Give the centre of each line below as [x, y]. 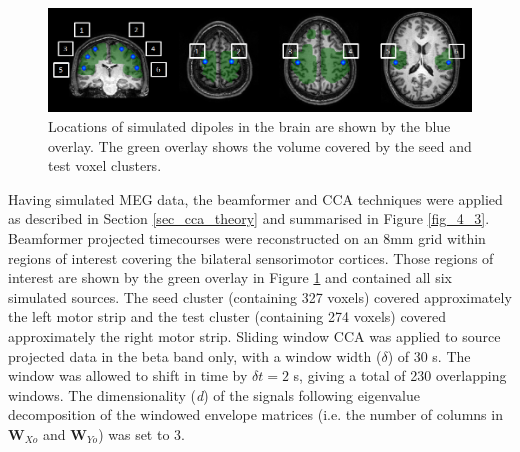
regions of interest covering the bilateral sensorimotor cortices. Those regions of [251, 257]
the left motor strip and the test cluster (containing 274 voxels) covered [227, 316]
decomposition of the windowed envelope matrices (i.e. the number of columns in [255, 414]
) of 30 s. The [429, 355]
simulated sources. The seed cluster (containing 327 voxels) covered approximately [260, 296]
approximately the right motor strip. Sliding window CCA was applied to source [254, 336]
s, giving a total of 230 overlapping [400, 375]
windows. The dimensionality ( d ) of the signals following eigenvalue [214, 394]
